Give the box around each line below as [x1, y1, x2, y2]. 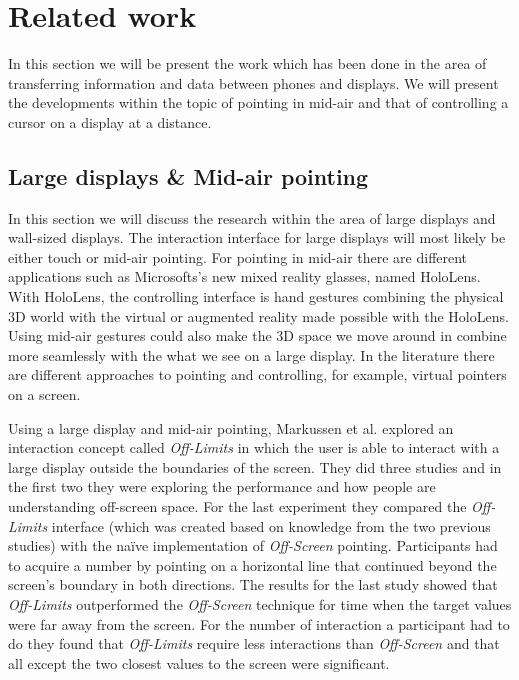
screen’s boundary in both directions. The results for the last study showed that [8, 574, 498, 595]
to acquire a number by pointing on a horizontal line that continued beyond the [8, 554, 497, 575]
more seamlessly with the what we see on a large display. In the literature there [8, 344, 495, 365]
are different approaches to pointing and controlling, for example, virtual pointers [8, 364, 507, 385]
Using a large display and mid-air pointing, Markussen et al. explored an [8, 417, 454, 438]
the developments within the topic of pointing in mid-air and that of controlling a [8, 92, 509, 113]
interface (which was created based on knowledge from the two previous [51, 515, 491, 536]
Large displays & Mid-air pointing [8, 160, 369, 191]
